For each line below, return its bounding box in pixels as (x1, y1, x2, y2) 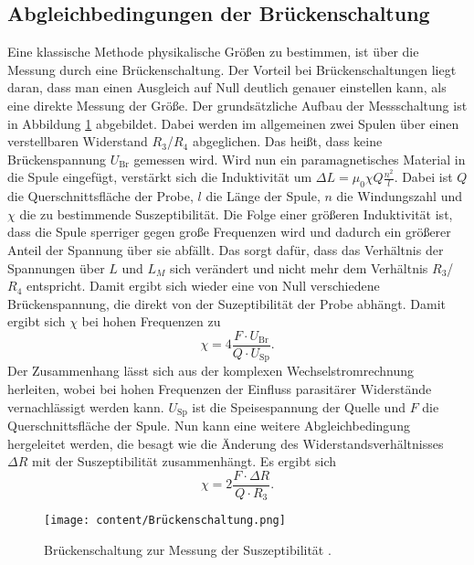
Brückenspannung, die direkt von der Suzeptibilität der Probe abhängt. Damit (7, 293, 447, 313)
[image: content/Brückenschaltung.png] (44, 514, 286, 528)
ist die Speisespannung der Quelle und (192, 397, 406, 416)
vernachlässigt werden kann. (7, 397, 164, 416)
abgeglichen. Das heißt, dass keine (192, 132, 383, 151)
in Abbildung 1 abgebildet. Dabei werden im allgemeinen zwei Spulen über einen (7, 113, 459, 133)
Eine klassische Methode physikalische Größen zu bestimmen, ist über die (7, 42, 419, 61)
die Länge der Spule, (205, 187, 321, 206)
